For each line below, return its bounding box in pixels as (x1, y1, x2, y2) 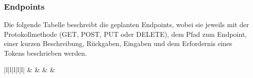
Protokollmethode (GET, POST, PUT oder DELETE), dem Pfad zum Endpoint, (4, 29, 247, 39)
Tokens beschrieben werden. (4, 48, 87, 58)
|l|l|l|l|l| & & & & (4, 64, 56, 74)
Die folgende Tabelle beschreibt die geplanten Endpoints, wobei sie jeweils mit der (4, 19, 249, 30)
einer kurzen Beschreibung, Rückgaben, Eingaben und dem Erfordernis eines (4, 38, 233, 48)
